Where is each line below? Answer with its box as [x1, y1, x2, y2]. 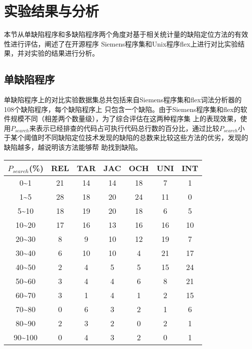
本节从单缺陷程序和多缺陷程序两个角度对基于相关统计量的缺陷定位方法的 [4, 29, 235, 39]
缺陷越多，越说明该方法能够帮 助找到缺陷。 [4, 142, 142, 152]
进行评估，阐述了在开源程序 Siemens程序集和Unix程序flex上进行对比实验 [10, 38, 238, 48]
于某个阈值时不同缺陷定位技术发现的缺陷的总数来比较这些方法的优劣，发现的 [4, 132, 248, 143]
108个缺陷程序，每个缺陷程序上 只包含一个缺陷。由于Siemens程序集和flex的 [4, 104, 241, 114]
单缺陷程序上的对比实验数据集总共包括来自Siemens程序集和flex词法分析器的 [4, 95, 242, 105]
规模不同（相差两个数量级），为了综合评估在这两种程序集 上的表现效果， [10, 113, 240, 124]
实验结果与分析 [4, 1, 99, 21]
